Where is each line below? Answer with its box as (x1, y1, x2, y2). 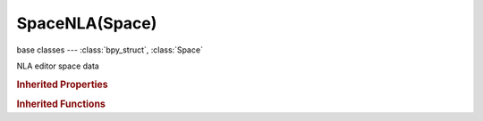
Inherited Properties (16, 78, 109, 91)
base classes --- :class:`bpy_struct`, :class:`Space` (16, 44, 203, 55)
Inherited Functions (16, 98, 106, 110)
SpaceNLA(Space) (16, 13, 157, 33)
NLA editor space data (16, 60, 100, 71)
